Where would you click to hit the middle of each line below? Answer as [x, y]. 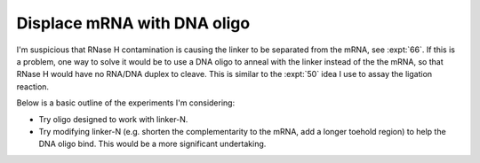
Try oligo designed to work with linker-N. [113, 119]
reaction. [32, 86]
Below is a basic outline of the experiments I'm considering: [126, 103]
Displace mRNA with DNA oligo [133, 23]
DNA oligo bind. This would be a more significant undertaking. [152, 144]
